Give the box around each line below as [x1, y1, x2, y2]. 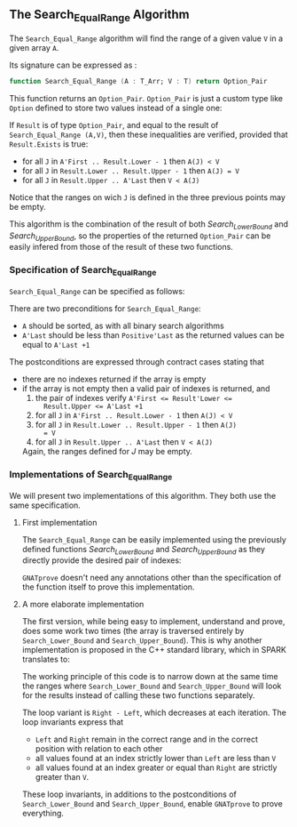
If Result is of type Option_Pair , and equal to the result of [9, 119, 219, 130]
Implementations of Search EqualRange [9, 468, 173, 483]
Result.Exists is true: [9, 138, 89, 149]
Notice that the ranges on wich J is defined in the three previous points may [9, 191, 286, 203]
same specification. [9, 500, 82, 510]
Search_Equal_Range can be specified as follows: [9, 286, 185, 297]
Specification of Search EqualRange [9, 264, 157, 278]
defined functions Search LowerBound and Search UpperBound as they [21, 543, 266, 557]
